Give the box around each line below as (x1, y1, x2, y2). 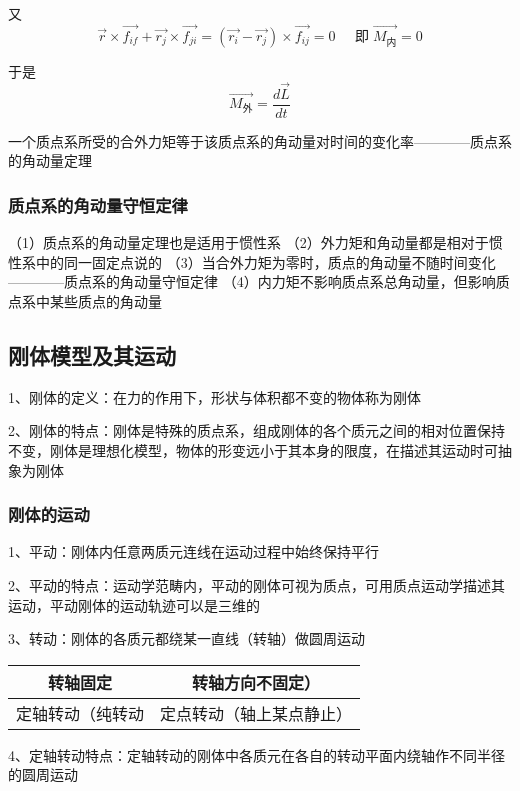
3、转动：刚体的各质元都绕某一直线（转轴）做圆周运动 (8, 628, 365, 649)
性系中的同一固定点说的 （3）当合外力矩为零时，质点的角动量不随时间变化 (8, 251, 496, 272)
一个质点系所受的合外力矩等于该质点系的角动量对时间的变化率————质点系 (8, 130, 512, 151)
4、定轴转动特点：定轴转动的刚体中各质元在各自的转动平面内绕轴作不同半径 (8, 744, 505, 765)
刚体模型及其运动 (8, 340, 176, 371)
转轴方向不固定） (192, 670, 321, 694)
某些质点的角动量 (49, 291, 162, 312)
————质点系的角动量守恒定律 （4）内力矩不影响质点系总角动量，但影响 (8, 271, 496, 292)
